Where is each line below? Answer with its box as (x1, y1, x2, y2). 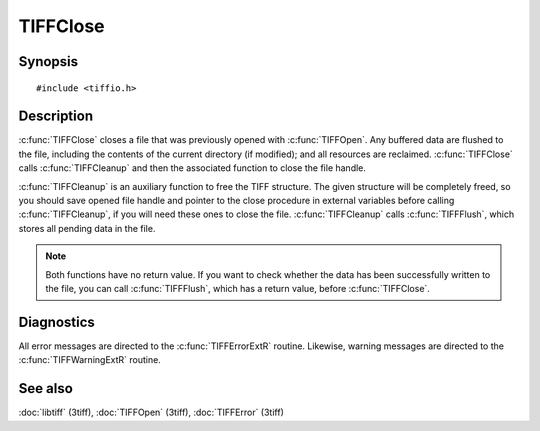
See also (18, 380, 74, 397)
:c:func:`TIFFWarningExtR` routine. (18, 354, 162, 366)
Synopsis (18, 53, 79, 70)
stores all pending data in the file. (18, 222, 156, 234)
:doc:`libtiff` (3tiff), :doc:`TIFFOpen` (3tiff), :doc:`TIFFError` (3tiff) (18, 406, 285, 419)
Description (18, 108, 94, 125)
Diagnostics (18, 313, 95, 330)
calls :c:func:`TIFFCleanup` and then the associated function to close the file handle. (18, 162, 367, 174)
